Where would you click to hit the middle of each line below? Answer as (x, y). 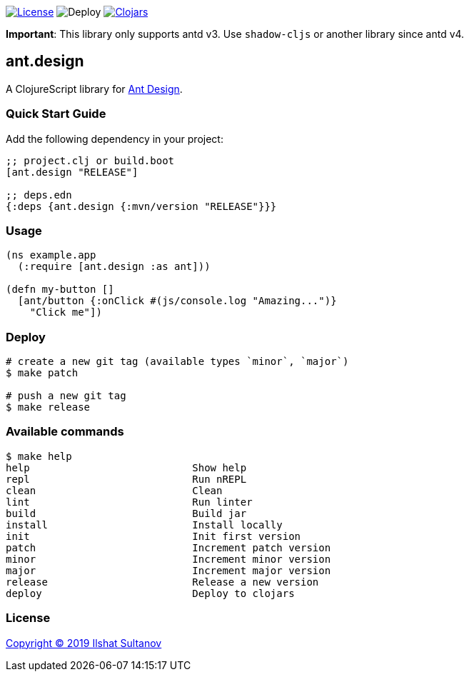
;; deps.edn (39, 195)
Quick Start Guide (56, 114)
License (28, 618)
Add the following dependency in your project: (115, 139)
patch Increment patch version (168, 547)
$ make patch (42, 373)
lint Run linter (129, 502)
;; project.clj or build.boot (90, 160)
